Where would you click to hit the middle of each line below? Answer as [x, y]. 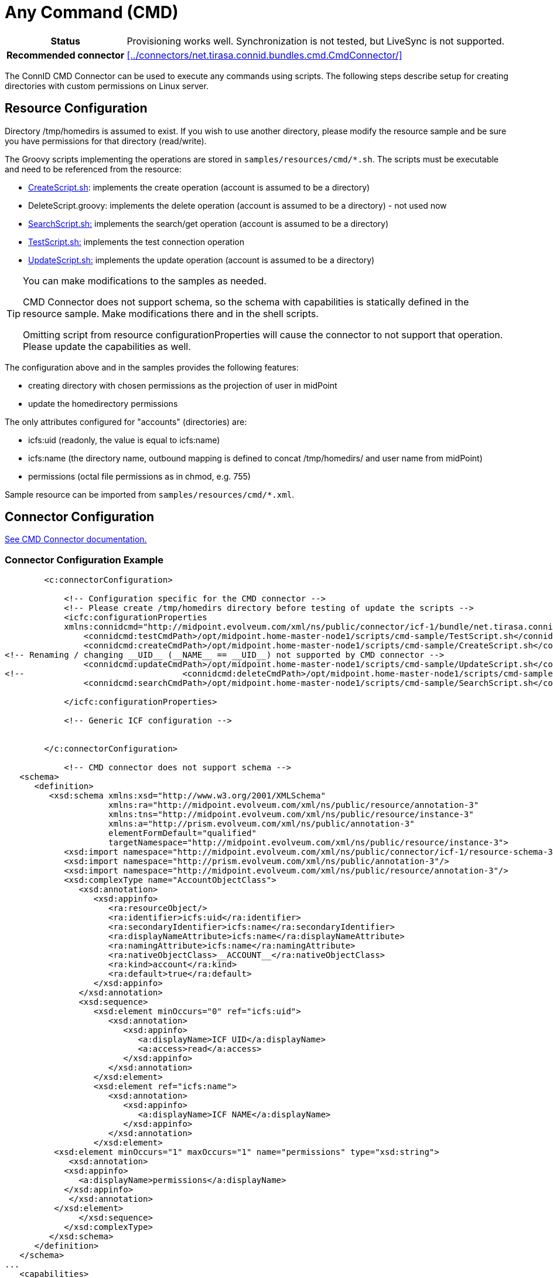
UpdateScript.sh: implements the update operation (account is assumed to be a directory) [202, 260]
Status [65, 41]
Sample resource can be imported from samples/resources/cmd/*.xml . [150, 494]
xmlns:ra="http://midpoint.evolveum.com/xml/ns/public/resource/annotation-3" [294, 805]
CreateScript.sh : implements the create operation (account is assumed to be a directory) [199, 187]
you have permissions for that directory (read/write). [106, 141]
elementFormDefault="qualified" [182, 833]
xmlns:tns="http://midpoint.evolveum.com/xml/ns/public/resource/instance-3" [291, 815]
